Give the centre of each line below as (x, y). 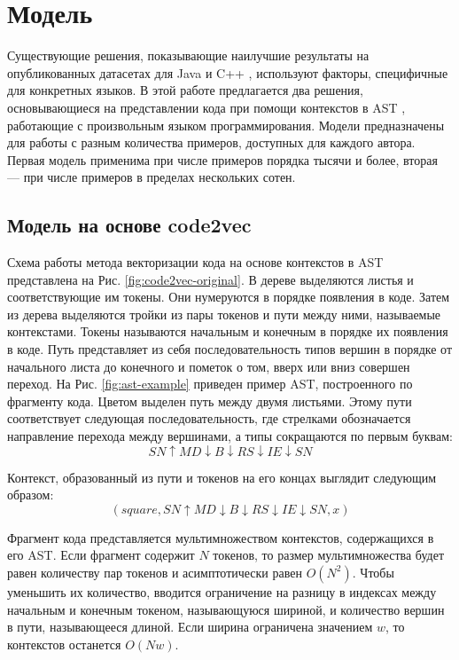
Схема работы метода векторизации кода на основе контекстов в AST (195, 262)
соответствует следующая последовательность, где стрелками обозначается (209, 418)
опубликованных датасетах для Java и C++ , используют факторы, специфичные (228, 72)
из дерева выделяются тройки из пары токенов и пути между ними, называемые (224, 314)
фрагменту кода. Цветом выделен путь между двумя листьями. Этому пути (210, 401)
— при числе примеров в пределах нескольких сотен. (152, 177)
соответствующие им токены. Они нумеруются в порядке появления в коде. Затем (229, 297)
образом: (31, 495)
